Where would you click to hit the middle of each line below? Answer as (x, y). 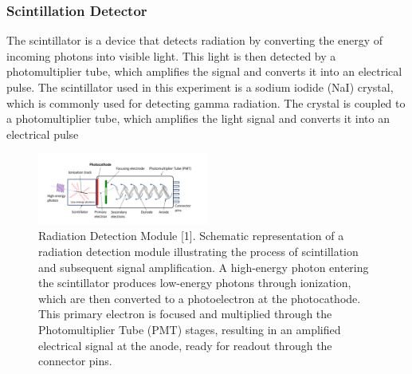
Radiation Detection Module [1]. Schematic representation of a (191, 236)
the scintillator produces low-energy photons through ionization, (195, 283)
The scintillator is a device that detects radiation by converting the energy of (195, 40)
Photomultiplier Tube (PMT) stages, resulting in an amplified (190, 329)
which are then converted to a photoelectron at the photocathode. (200, 298)
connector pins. (75, 361)
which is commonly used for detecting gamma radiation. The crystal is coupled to (206, 102)
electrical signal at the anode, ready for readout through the (185, 345)
